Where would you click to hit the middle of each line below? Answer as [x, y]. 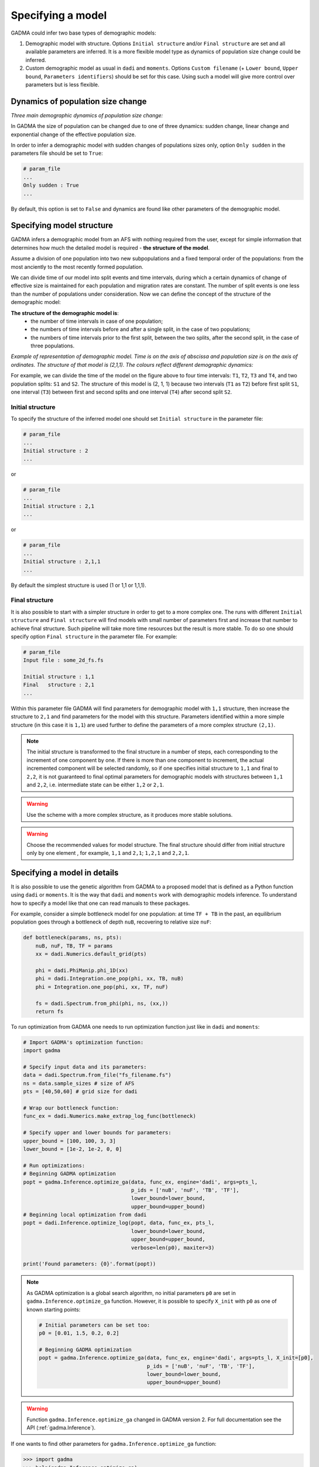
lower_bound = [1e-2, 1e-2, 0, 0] [73, 1149]
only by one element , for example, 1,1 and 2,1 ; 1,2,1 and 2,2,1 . [108, 853]
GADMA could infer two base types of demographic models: [83, 33]
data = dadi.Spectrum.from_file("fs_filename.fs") [97, 1075]
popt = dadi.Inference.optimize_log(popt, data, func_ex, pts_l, [119, 1223]
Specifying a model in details [65, 872]
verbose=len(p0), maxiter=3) [173, 1248]
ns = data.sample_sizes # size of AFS [79, 1083]
